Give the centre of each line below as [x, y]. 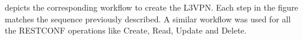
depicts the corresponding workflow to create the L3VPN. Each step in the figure [151, 7]
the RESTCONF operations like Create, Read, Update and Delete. [126, 30]
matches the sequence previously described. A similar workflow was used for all [148, 19]
